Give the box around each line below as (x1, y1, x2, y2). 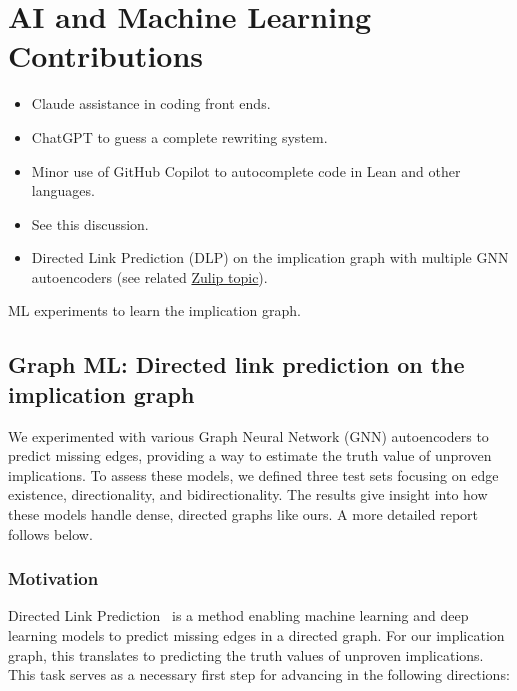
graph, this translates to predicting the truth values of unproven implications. (8, 644, 484, 665)
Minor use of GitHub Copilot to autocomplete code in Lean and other (31, 160, 461, 181)
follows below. (8, 523, 93, 544)
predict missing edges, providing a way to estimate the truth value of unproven (8, 445, 492, 466)
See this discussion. (31, 213, 149, 234)
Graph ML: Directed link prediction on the (8, 349, 465, 380)
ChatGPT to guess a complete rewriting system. (31, 126, 328, 147)
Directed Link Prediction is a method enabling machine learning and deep (8, 605, 469, 626)
